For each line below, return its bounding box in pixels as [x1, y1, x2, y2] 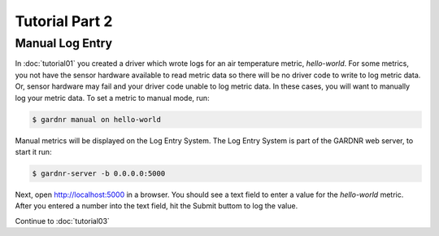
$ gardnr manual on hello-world [32, 115, 162, 124]
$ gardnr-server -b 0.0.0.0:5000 [32, 168, 166, 178]
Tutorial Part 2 [15, 12, 113, 30]
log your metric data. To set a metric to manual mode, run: [15, 93, 211, 103]
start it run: [15, 146, 52, 156]
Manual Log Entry [15, 36, 113, 50]
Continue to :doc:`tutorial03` [15, 216, 110, 225]
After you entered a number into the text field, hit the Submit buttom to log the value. [15, 201, 298, 211]
